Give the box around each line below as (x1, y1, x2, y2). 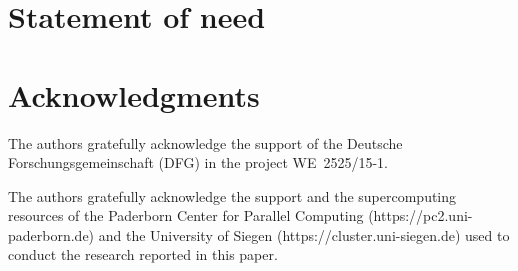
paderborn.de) (8, 224, 95, 245)
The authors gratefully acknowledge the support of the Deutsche (8, 132, 403, 153)
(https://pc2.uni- (368, 205, 473, 226)
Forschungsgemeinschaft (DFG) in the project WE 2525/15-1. (8, 152, 388, 173)
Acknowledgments (8, 74, 260, 115)
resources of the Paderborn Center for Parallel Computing (8, 205, 364, 226)
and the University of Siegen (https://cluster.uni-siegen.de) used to (98, 224, 510, 245)
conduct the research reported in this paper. (8, 244, 278, 265)
